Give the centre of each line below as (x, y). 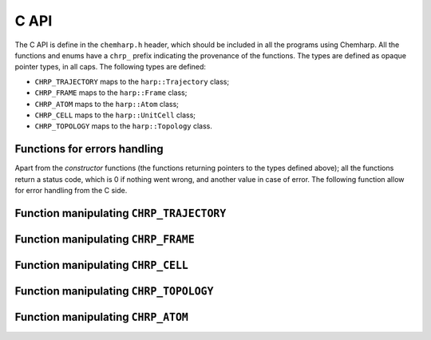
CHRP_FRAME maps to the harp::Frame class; (111, 93)
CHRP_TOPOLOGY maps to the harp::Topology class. (124, 126)
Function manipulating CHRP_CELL (102, 265)
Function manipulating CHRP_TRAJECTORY (121, 213)
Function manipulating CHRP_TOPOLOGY (114, 291)
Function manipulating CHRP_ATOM (102, 316)
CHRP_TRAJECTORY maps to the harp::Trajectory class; (132, 81)
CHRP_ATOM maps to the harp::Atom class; (107, 104)
